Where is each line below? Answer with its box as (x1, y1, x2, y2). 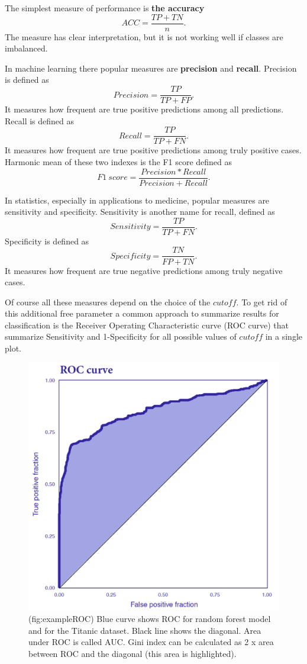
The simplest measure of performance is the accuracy (5, 2, 205, 14)
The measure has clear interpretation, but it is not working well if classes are (5, 30, 283, 43)
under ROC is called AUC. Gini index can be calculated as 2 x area (28, 636, 274, 648)
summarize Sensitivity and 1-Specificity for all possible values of (5, 330, 237, 343)
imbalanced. (5, 42, 48, 54)
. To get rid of (236, 295, 287, 308)
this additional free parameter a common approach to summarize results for (5, 307, 279, 320)
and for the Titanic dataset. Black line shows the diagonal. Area (28, 624, 261, 636)
